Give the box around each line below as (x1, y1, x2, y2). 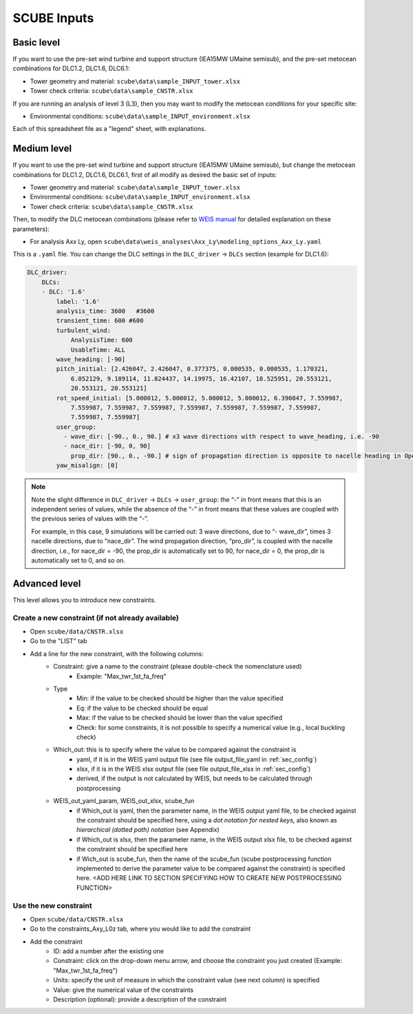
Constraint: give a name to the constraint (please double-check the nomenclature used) (53, 662, 302, 671)
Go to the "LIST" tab (30, 637, 87, 645)
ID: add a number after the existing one (53, 947, 165, 955)
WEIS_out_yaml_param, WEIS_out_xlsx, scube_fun (53, 797, 195, 805)
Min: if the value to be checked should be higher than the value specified (76, 694, 284, 702)
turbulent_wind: (56, 326, 112, 334)
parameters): (12, 225, 50, 233)
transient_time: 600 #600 (56, 317, 144, 325)
